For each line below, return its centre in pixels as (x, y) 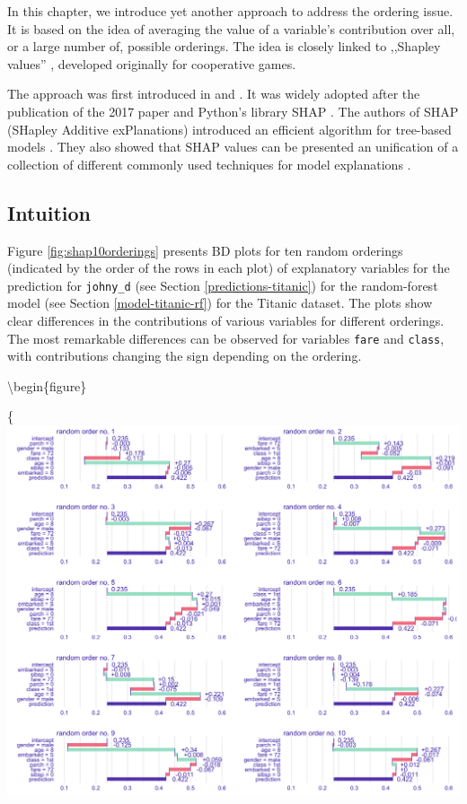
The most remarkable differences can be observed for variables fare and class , (226, 338)
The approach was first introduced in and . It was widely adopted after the (214, 94)
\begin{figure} (47, 385)
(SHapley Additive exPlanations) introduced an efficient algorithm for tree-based (229, 129)
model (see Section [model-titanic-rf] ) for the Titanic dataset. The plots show (220, 303)
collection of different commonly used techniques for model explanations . (209, 164)
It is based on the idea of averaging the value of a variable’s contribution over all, (231, 28)
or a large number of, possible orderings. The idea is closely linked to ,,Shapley (224, 46)
